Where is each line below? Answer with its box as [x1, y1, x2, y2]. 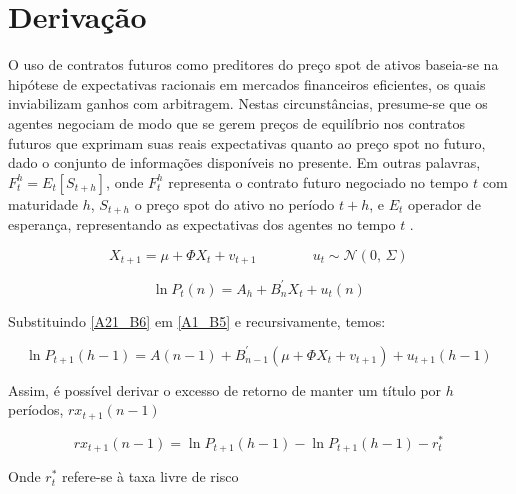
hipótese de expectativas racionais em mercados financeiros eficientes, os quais [8, 73, 486, 94]
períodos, [8, 399, 64, 420]
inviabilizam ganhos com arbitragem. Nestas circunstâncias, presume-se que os [8, 93, 488, 114]
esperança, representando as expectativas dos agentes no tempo [8, 214, 396, 235]
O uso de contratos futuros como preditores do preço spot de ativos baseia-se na [8, 54, 499, 75]
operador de [408, 193, 481, 214]
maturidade [8, 193, 79, 214]
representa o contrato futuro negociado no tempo [168, 171, 469, 192]
